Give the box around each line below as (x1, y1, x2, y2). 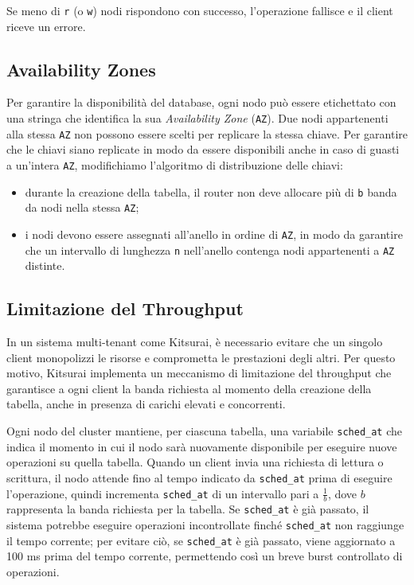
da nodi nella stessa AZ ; (25, 199, 139, 216)
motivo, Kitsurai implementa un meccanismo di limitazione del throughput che (6, 365, 392, 381)
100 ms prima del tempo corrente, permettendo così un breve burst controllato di (6, 548, 403, 564)
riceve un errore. (6, 18, 86, 34)
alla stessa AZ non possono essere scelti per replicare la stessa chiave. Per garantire (6, 125, 408, 142)
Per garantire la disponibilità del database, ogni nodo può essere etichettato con (6, 94, 396, 111)
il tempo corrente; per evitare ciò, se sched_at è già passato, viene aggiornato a (6, 532, 396, 548)
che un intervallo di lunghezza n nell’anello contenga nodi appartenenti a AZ (25, 241, 395, 258)
